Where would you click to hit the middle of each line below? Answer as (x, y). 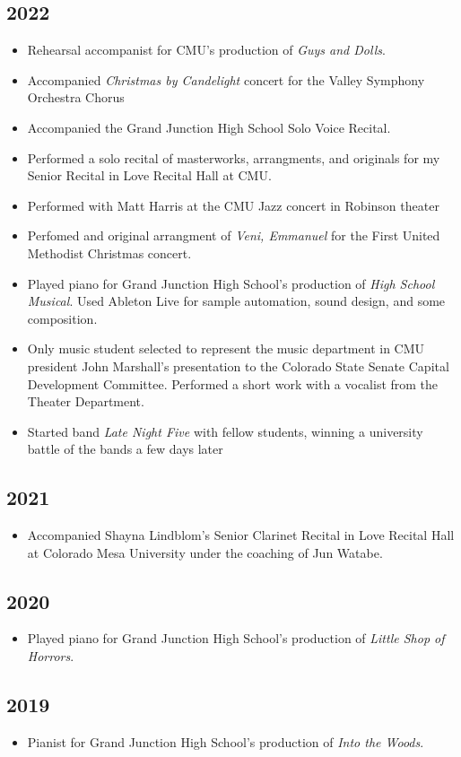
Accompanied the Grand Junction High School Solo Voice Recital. (209, 127)
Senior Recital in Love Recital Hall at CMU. (149, 175)
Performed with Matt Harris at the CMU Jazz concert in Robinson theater (233, 205)
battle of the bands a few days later (125, 449)
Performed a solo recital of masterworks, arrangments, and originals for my (234, 157)
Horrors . (51, 656)
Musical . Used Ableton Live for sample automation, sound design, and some (236, 301)
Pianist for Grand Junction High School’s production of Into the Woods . (226, 741)
